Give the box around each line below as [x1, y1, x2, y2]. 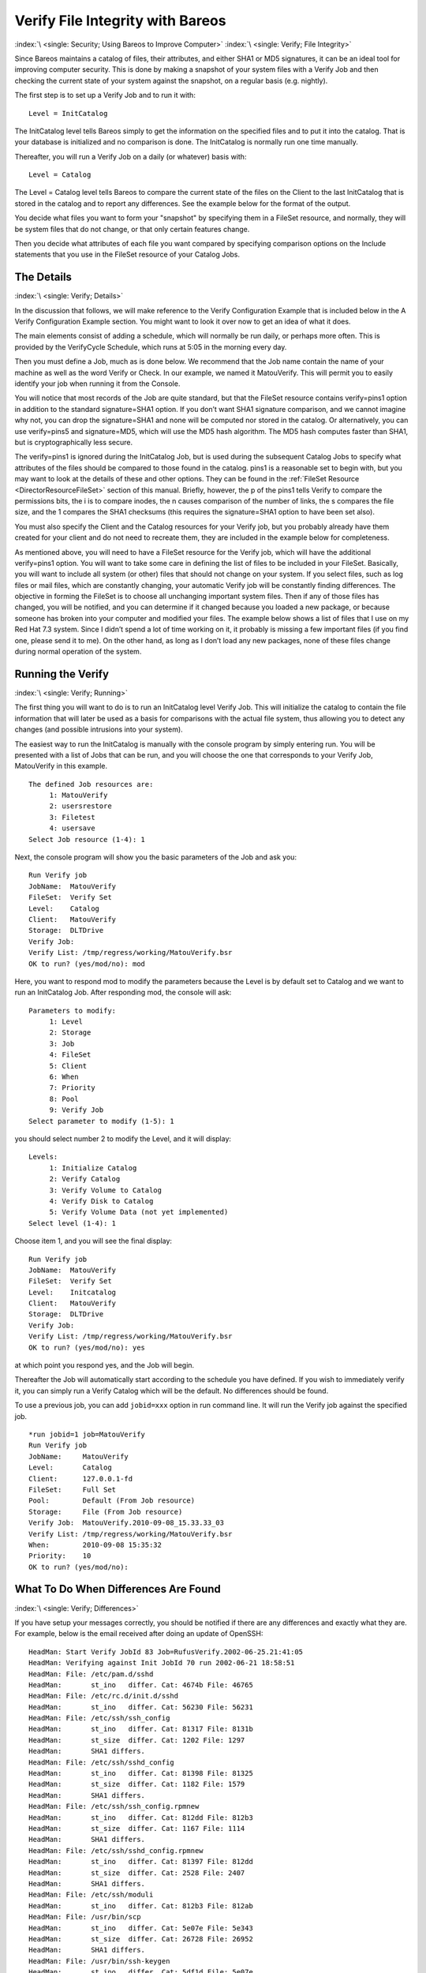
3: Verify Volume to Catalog [49, 1185, 162, 1195]
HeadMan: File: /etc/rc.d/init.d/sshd [28, 1691, 179, 1701]
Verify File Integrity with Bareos [14, 12, 226, 29]
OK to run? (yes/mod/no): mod [28, 959, 146, 968]
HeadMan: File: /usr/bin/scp [28, 1912, 141, 1922]
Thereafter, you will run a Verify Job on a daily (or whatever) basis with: [14, 152, 247, 161]
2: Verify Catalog [49, 1174, 121, 1184]
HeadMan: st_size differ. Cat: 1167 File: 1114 [28, 1824, 245, 1833]
